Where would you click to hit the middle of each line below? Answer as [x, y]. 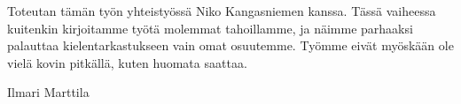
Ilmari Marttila [48, 92]
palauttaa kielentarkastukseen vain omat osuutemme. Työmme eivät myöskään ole [230, 45]
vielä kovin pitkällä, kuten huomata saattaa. [127, 62]
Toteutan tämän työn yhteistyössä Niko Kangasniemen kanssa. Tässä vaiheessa [222, 11]
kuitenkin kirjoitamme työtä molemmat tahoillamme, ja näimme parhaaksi [210, 28]
